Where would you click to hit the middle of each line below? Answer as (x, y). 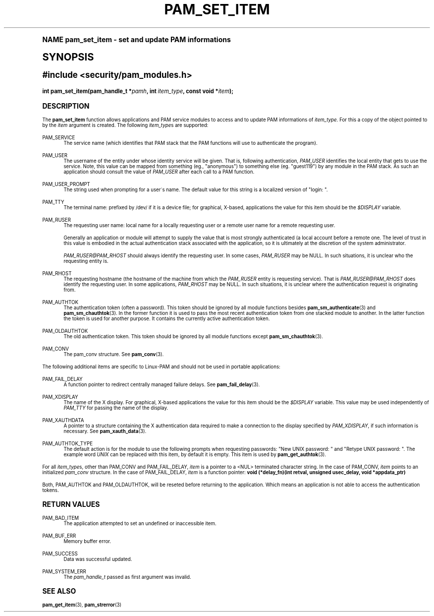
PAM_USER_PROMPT (66, 184)
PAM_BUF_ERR (59, 536)
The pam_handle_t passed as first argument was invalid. (127, 577)
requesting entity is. (86, 261)
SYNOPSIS (68, 57)
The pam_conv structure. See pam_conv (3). (114, 354)
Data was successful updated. (98, 559)
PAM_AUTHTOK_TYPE (67, 443)
